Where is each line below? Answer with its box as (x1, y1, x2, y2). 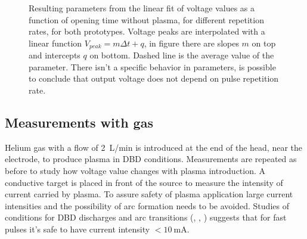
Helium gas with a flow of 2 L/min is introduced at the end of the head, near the (5, 141, 302, 153)
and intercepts (29, 49, 80, 61)
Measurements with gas (5, 113, 153, 131)
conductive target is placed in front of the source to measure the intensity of (5, 176, 283, 188)
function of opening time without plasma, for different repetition (29, 13, 264, 26)
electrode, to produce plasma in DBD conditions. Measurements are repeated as (5, 153, 297, 165)
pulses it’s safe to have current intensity (5, 222, 150, 235)
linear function (29, 36, 82, 49)
